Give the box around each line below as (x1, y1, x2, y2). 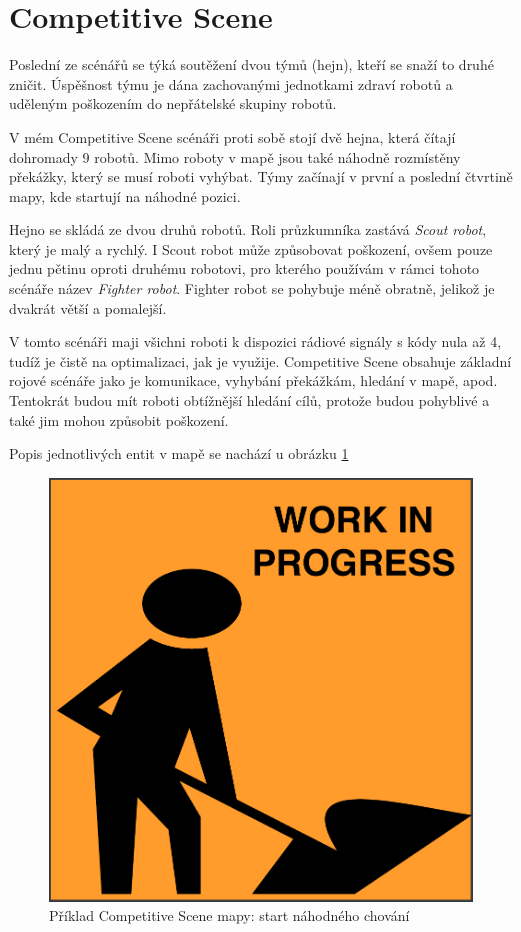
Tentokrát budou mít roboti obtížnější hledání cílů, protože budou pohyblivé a (9, 390, 490, 411)
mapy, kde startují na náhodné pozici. (9, 185, 241, 206)
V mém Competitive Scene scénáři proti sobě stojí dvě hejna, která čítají (9, 126, 456, 147)
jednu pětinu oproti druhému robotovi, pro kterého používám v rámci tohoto (9, 258, 480, 279)
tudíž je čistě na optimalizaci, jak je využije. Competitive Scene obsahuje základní (9, 350, 512, 371)
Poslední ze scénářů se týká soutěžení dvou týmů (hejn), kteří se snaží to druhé (9, 54, 494, 75)
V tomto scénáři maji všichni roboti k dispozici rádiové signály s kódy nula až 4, (9, 331, 502, 352)
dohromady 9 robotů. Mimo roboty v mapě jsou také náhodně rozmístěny (9, 146, 461, 167)
